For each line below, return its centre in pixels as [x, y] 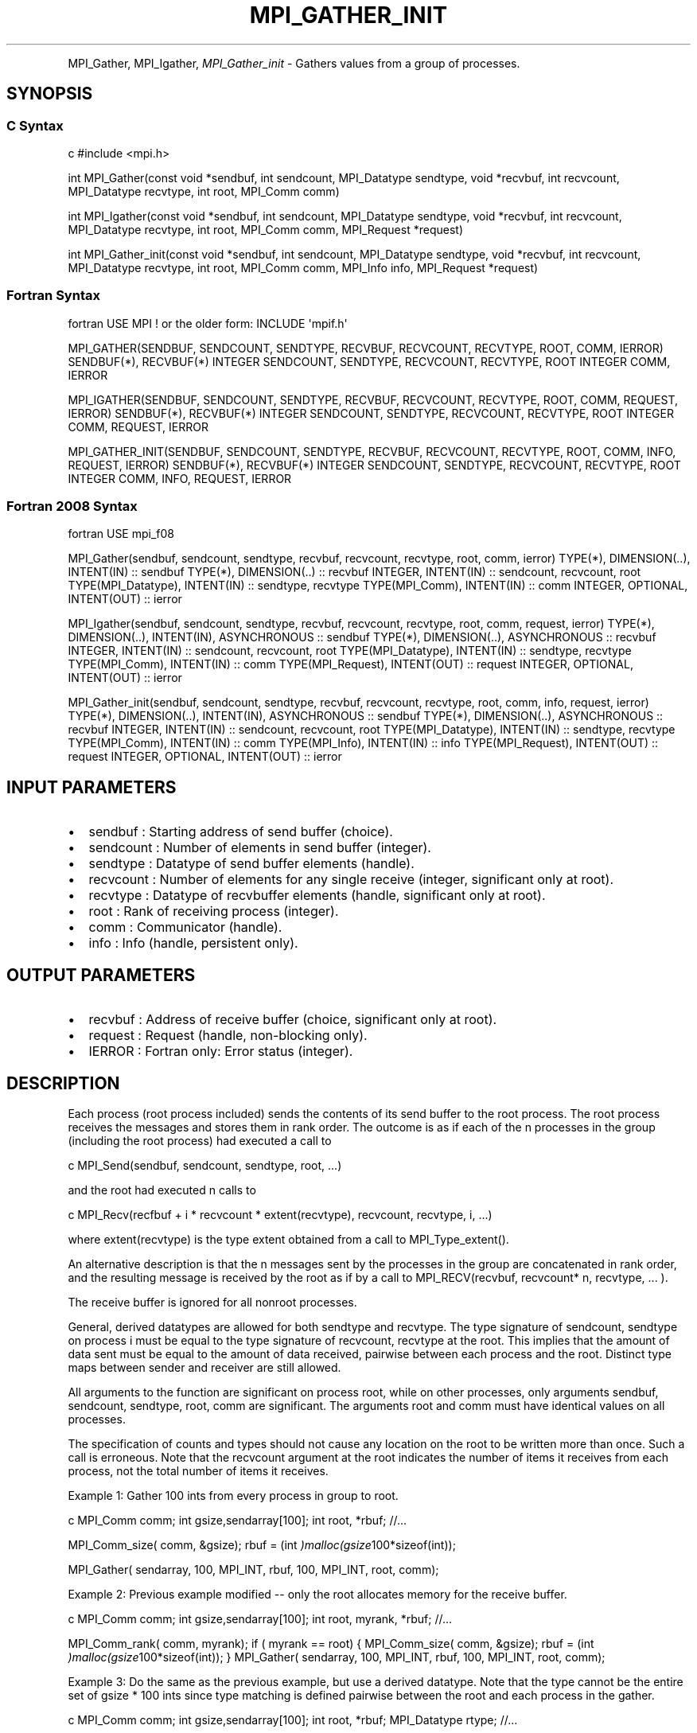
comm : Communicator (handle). [185, 927]
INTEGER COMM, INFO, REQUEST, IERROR [180, 478]
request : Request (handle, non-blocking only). [228, 1036]
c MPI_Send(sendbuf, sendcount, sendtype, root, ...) [205, 1165]
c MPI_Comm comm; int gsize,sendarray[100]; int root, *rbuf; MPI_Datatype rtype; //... [293, 1720]
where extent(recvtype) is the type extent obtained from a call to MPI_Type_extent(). [288, 1239]
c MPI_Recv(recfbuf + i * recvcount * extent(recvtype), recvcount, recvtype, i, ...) [280, 1215]
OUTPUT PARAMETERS [101, 975]
